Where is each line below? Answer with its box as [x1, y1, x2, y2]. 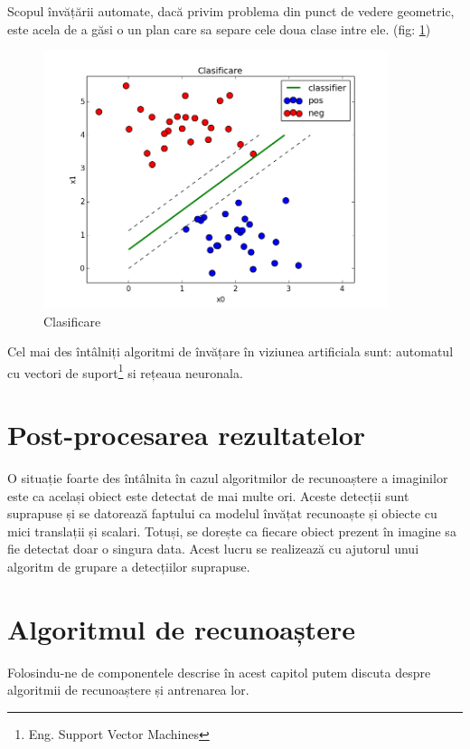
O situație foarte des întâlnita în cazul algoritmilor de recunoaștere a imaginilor [7, 469, 448, 488]
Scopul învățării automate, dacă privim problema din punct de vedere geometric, [7, 2, 455, 20]
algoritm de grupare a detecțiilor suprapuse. [7, 557, 250, 576]
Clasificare [43, 311, 101, 330]
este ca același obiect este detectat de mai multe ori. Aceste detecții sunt [7, 486, 409, 505]
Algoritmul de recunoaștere [7, 610, 355, 647]
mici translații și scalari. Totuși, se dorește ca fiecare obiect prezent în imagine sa [7, 521, 456, 540]
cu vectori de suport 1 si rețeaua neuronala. [7, 360, 243, 382]
